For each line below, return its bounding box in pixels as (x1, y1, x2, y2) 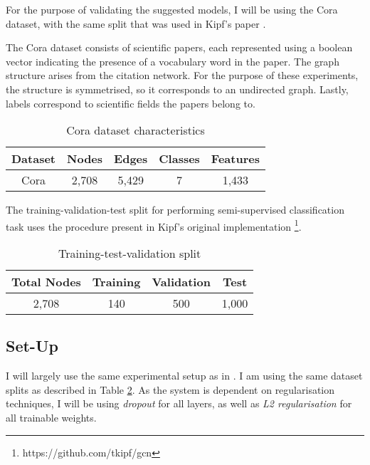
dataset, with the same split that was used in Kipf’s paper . (6, 16, 266, 31)
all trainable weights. (6, 409, 97, 424)
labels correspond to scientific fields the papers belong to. (6, 95, 255, 110)
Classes (159, 150, 200, 167)
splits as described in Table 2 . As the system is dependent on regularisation (6, 382, 335, 397)
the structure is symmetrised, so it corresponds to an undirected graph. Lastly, (6, 81, 349, 96)
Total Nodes (11, 273, 81, 290)
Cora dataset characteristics (66, 122, 205, 139)
